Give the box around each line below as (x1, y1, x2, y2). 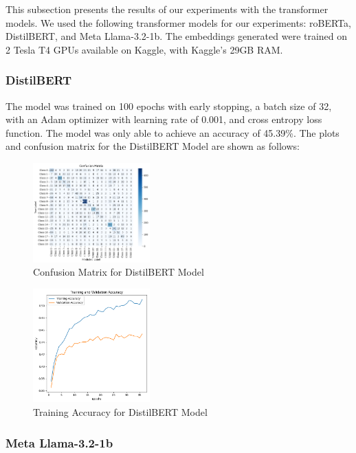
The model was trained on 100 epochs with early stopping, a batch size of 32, (5, 98, 332, 113)
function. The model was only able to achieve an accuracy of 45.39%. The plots (5, 125, 340, 140)
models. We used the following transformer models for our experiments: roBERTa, (5, 15, 351, 30)
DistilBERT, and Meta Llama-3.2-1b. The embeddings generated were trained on (5, 29, 348, 43)
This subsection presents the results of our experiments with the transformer (5, 2, 329, 16)
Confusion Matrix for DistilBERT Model (33, 265, 204, 279)
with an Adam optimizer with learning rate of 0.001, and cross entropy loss (5, 112, 322, 126)
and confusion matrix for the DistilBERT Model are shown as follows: (5, 139, 300, 153)
